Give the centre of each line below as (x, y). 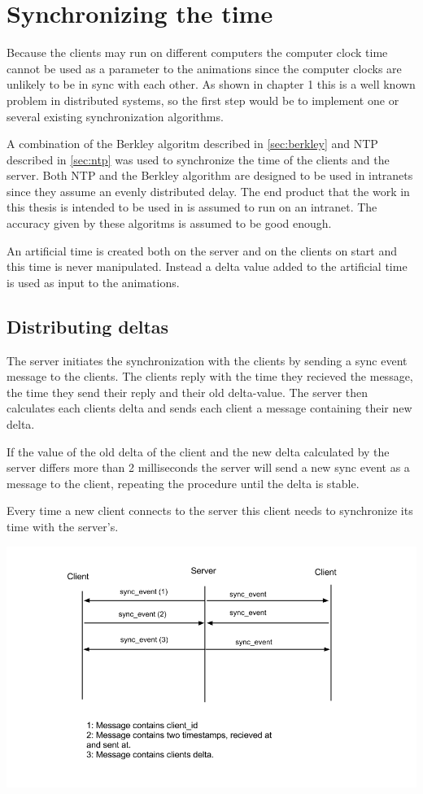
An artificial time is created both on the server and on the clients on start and (202, 250)
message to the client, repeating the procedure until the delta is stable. (183, 483)
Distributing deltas (88, 326)
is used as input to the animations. (93, 282)
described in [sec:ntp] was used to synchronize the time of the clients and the (198, 159)
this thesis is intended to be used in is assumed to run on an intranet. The (192, 207)
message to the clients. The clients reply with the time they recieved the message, (210, 376)
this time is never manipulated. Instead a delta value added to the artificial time (207, 266)
